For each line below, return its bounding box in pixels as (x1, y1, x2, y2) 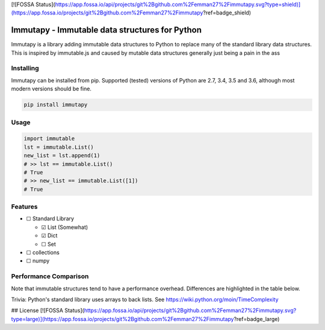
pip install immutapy (23, 101, 88, 108)
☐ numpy (26, 257, 50, 264)
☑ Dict (41, 232, 58, 239)
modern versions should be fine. (11, 85, 91, 93)
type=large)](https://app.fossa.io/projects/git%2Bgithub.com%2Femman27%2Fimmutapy (11, 315, 234, 322)
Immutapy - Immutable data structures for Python (11, 25, 202, 36)
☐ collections (26, 249, 60, 256)
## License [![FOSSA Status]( (11, 307, 84, 314)
